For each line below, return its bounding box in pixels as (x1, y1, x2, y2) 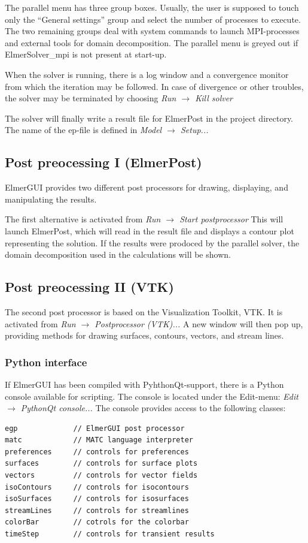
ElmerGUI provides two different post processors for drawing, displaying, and (5, 181, 288, 194)
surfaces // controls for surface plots (5, 459, 198, 468)
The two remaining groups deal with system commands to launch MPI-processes (5, 25, 300, 37)
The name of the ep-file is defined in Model (5, 123, 162, 136)
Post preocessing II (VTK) (5, 277, 174, 296)
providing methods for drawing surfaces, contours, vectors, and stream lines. (5, 329, 284, 342)
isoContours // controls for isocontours (5, 482, 189, 491)
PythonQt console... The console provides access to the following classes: (20, 402, 286, 414)
